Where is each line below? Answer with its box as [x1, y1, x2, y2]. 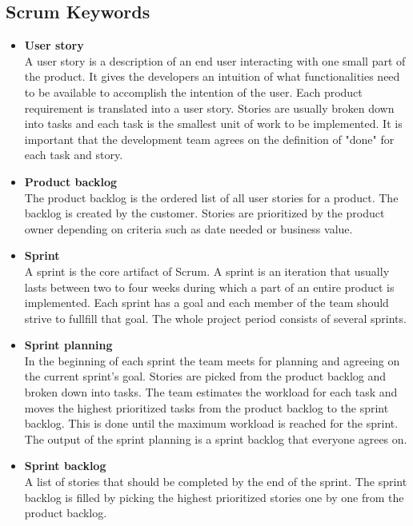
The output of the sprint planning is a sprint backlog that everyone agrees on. [24, 430, 407, 447]
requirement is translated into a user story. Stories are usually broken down [24, 99, 395, 116]
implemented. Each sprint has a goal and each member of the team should [24, 294, 389, 311]
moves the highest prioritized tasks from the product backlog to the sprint [24, 399, 389, 416]
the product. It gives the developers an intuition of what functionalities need [24, 68, 400, 85]
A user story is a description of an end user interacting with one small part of [24, 52, 406, 69]
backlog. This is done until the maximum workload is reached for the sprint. [24, 415, 399, 432]
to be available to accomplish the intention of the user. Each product [24, 83, 363, 100]
